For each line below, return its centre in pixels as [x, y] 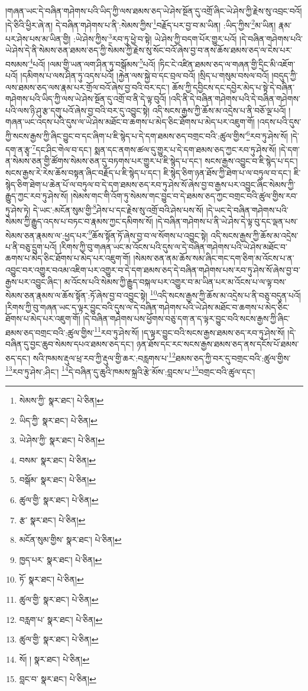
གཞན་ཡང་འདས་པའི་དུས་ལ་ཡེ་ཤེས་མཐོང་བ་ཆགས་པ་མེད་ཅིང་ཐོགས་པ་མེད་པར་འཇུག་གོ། [130, 122]
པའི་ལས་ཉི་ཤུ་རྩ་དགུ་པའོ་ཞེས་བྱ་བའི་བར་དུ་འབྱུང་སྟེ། [78, 110]
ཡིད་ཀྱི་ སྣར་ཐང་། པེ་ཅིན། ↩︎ [58, 420]
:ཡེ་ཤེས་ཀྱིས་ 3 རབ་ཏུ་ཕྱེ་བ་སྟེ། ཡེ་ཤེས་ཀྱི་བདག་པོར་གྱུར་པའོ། [155, 37]
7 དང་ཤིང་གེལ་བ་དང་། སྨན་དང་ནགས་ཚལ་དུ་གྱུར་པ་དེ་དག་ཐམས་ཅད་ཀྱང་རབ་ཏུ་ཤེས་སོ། [154, 148]
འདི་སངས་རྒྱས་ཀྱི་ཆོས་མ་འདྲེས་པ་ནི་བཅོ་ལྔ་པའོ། [219, 110]
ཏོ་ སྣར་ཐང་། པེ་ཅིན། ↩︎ [51, 579]
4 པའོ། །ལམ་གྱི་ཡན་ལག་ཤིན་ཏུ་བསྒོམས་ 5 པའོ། [92, 63]
